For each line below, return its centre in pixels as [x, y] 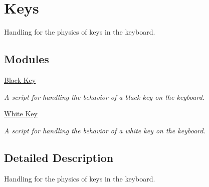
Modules [27, 59]
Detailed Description [59, 157]
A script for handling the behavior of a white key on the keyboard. [105, 130]
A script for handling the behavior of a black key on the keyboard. [104, 97]
